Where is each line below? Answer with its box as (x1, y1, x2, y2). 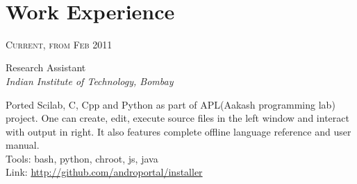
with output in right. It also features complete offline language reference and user (6, 124, 351, 138)
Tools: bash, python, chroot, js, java (6, 151, 158, 165)
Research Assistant (6, 60, 86, 75)
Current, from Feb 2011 (6, 37, 113, 51)
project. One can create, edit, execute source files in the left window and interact (6, 111, 349, 125)
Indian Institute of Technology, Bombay (6, 73, 174, 88)
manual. (6, 138, 40, 152)
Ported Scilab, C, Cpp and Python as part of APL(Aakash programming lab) (6, 97, 335, 111)
